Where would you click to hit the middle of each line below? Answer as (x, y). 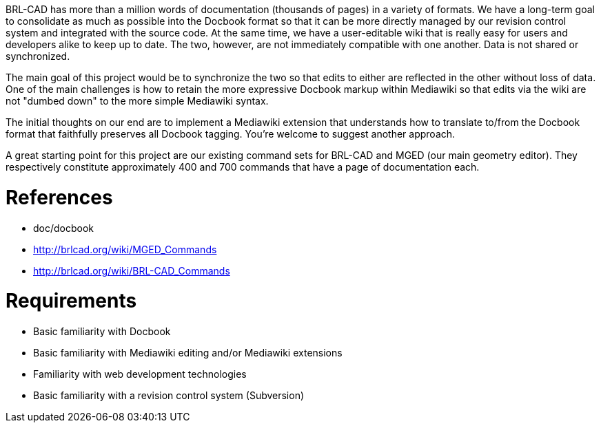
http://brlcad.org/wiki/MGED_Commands (125, 249)
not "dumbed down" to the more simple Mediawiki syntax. (137, 101)
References (59, 197)
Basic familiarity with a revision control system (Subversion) (169, 395)
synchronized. (38, 56)
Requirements (71, 301)
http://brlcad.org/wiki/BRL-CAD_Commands (132, 270)
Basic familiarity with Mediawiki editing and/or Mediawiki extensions (188, 353)
